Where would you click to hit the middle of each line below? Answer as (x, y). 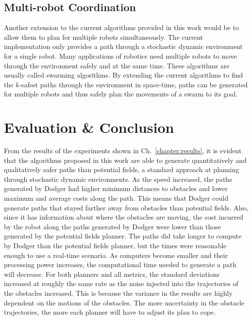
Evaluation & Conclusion (89, 127)
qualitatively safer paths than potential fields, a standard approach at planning (122, 169)
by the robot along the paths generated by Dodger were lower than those (112, 226)
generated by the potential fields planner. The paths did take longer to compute (123, 236)
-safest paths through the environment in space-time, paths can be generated (134, 84)
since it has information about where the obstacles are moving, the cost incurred (124, 217)
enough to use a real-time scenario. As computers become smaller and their (116, 255)
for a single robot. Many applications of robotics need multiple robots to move (120, 56)
